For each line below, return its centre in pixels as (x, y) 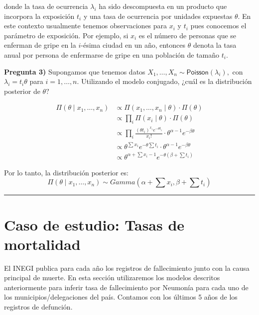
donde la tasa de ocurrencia (46, 6)
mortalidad (42, 244)
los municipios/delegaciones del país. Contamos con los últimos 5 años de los (121, 297)
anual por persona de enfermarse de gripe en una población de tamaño (112, 54)
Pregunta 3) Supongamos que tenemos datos (75, 71)
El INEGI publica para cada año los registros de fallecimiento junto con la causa (127, 268)
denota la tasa (215, 45)
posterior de (22, 91)
